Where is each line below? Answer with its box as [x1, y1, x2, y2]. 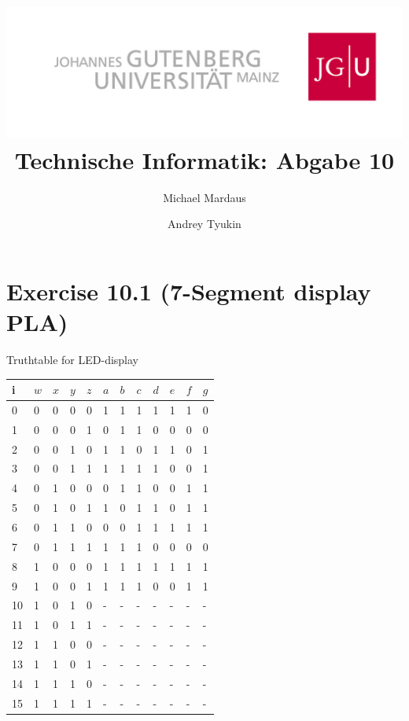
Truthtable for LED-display [6, 351, 138, 367]
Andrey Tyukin [168, 215, 241, 232]
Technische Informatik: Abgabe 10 [14, 143, 395, 175]
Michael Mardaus [163, 189, 246, 205]
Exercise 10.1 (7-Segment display [6, 274, 371, 307]
